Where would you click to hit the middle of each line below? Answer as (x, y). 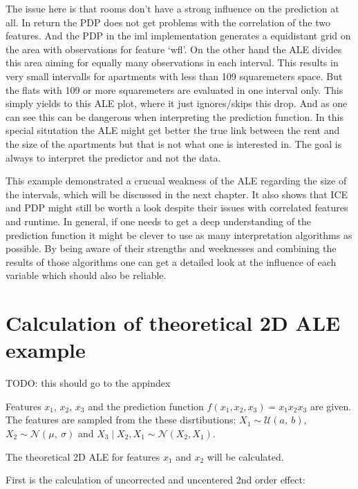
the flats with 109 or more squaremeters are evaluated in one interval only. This (175, 89)
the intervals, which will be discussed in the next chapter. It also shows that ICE (177, 194)
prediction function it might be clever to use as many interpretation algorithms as (179, 234)
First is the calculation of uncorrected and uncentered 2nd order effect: (156, 480)
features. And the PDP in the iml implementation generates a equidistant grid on (178, 36)
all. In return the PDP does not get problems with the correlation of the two (168, 22)
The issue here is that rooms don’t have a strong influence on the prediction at (172, 8)
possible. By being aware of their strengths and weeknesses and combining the (171, 248)
